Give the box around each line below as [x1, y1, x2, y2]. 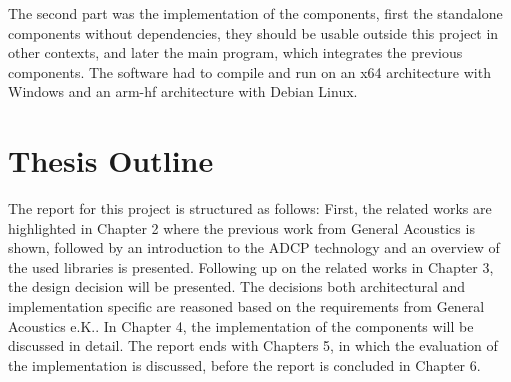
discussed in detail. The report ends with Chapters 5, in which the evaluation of [8, 335, 498, 356]
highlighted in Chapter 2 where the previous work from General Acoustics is [8, 217, 475, 238]
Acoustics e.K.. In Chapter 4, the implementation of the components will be [8, 315, 474, 336]
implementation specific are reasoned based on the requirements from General [8, 296, 485, 317]
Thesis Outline [8, 140, 214, 181]
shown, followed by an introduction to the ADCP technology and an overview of [8, 237, 500, 258]
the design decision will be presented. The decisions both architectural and [8, 276, 466, 297]
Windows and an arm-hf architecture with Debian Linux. [8, 81, 358, 102]
